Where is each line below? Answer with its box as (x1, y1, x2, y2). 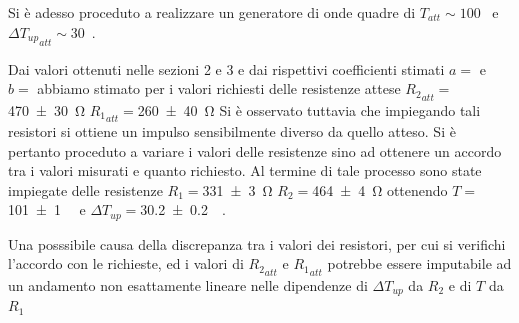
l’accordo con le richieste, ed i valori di (8, 253, 244, 274)
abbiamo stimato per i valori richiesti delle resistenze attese (37, 78, 401, 99)
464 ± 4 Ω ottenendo (312, 179, 448, 200)
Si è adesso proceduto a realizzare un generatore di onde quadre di (8, 2, 416, 22)
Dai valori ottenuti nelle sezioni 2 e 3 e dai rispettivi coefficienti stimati (8, 58, 445, 79)
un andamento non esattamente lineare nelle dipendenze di (8, 274, 368, 295)
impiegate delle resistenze (8, 179, 163, 200)
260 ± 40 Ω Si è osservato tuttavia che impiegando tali (137, 99, 481, 120)
